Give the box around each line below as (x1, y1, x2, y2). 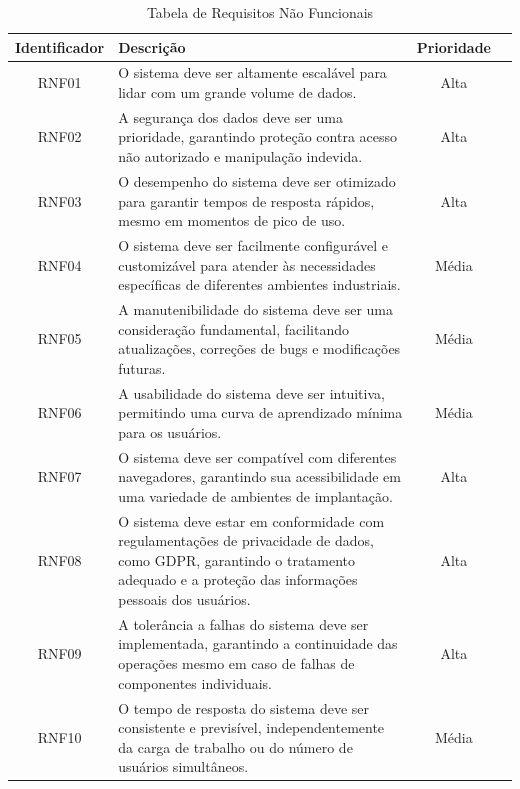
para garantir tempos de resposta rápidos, (118, 190, 375, 211)
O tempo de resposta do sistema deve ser (118, 697, 370, 718)
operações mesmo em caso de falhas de (118, 653, 355, 674)
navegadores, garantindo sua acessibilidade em (118, 466, 401, 487)
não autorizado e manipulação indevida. (118, 146, 363, 167)
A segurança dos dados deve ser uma (118, 106, 343, 127)
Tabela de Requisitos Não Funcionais (146, 2, 374, 22)
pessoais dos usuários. (118, 589, 251, 610)
